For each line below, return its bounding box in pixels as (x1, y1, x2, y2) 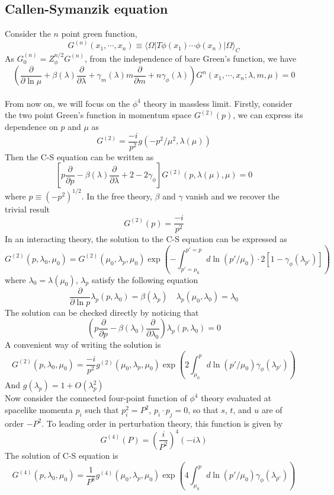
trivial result (5, 202, 50, 215)
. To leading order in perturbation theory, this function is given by (41, 417, 283, 429)
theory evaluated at (201, 392, 272, 404)
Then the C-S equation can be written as (5, 150, 154, 163)
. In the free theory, (81, 189, 152, 202)
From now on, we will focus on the (5, 97, 130, 109)
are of (261, 404, 282, 416)
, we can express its (233, 109, 303, 121)
